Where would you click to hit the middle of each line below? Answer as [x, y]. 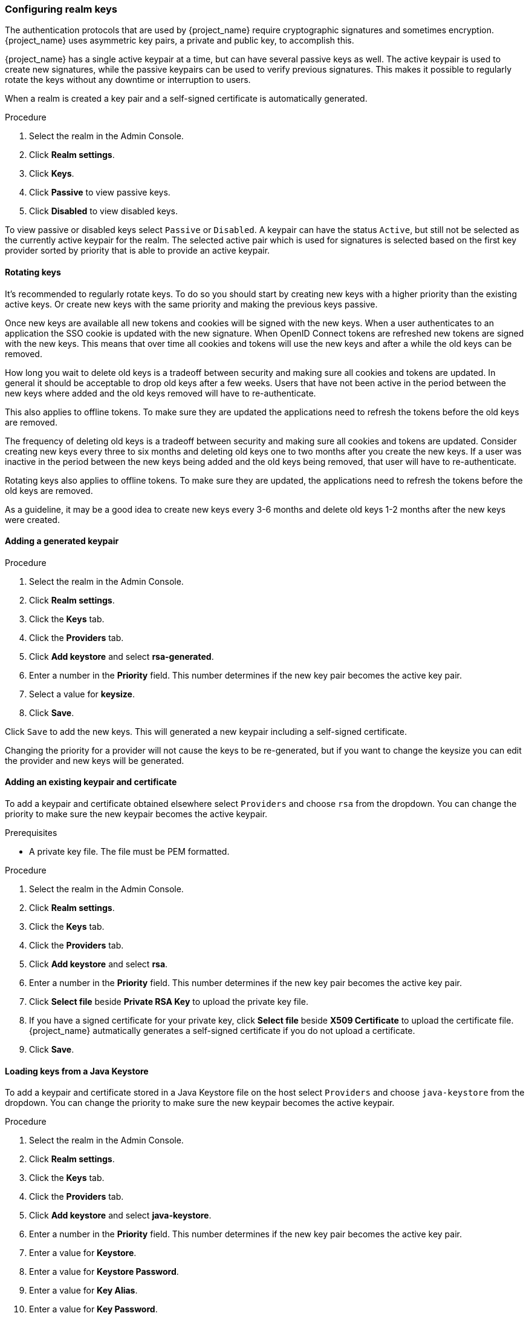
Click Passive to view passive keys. [100, 192]
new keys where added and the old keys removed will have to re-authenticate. [161, 393]
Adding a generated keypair [62, 541]
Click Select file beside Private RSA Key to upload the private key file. [169, 1002]
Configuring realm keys [61, 9]
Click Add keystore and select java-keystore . [120, 1215]
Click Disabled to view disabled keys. [103, 211]
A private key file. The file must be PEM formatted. [129, 852]
